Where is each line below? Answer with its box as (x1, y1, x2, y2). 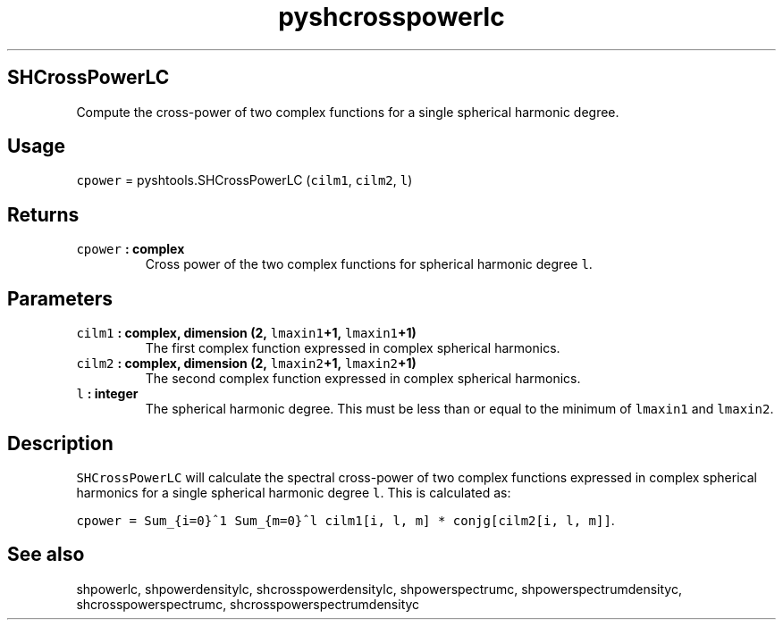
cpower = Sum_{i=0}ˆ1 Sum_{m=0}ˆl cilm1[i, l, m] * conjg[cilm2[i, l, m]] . (76, 512, 615, 528)
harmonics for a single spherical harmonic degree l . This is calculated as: (76, 484, 511, 500)
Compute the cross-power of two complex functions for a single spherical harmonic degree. (76, 104, 619, 120)
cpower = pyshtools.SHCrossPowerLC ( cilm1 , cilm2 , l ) (76, 172, 413, 188)
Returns (7, 203, 80, 226)
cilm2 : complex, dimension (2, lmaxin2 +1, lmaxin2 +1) (76, 355, 417, 372)
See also (7, 543, 85, 566)
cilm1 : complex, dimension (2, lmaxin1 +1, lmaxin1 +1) (76, 325, 417, 341)
